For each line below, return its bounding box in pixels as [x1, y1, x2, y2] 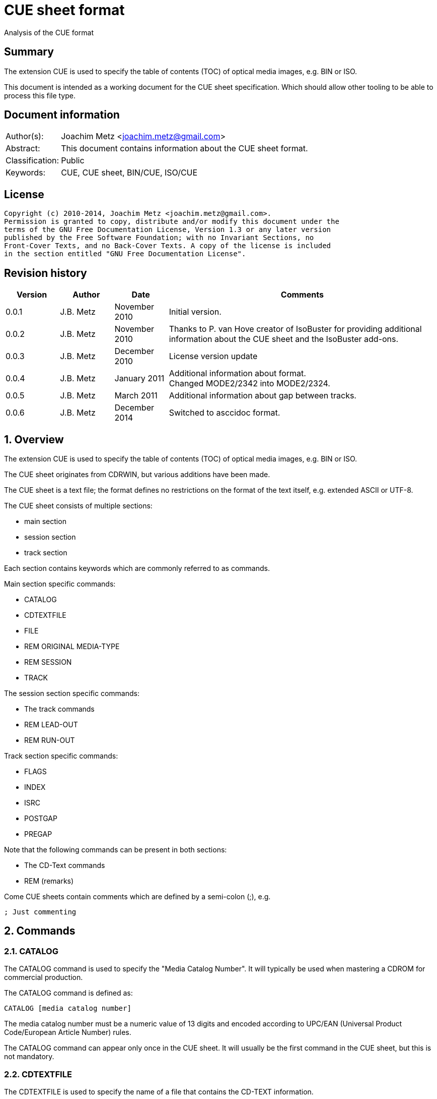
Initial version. [169, 307, 222, 317]
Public [61, 155, 85, 166]
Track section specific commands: [4, 751, 118, 760]
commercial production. [4, 973, 83, 982]
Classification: [6, 155, 59, 166]
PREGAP [24, 829, 52, 838]
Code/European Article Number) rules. [4, 1028, 131, 1037]
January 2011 [114, 373, 165, 384]
